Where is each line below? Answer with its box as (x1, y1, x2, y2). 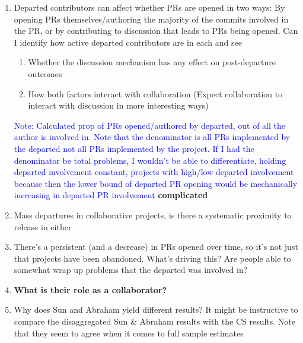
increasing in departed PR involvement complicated (14, 189, 208, 201)
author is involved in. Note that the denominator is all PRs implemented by (14, 131, 291, 143)
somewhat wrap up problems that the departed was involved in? (14, 263, 248, 276)
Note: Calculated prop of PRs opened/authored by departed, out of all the (14, 119, 285, 131)
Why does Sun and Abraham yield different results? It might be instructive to (14, 303, 298, 316)
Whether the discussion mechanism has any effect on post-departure (28, 56, 276, 68)
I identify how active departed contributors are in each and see (14, 36, 242, 48)
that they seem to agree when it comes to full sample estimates (14, 326, 244, 339)
